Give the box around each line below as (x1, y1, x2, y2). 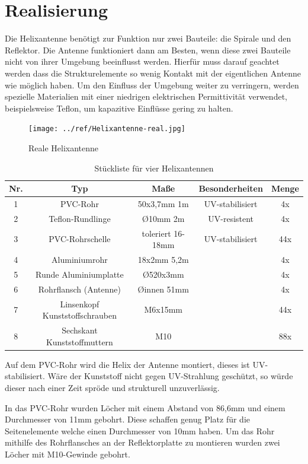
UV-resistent (208, 212, 254, 224)
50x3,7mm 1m (137, 197, 189, 209)
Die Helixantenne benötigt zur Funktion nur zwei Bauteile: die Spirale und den (5, 32, 291, 45)
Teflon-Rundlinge (49, 212, 111, 224)
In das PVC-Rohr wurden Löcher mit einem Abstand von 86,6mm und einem (5, 401, 285, 414)
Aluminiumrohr (52, 253, 108, 266)
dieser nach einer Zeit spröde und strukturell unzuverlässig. (5, 381, 220, 393)
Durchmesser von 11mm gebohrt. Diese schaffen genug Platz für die (5, 413, 251, 425)
